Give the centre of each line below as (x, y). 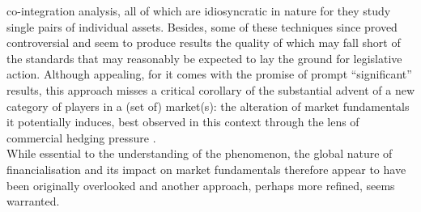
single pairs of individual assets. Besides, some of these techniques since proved (202, 26)
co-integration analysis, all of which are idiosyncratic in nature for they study (199, 11)
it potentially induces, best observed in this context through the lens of (183, 122)
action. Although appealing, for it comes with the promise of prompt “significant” (209, 74)
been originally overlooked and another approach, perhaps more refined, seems (201, 185)
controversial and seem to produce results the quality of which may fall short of (204, 42)
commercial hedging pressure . (81, 137)
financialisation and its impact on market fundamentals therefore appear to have (206, 169)
